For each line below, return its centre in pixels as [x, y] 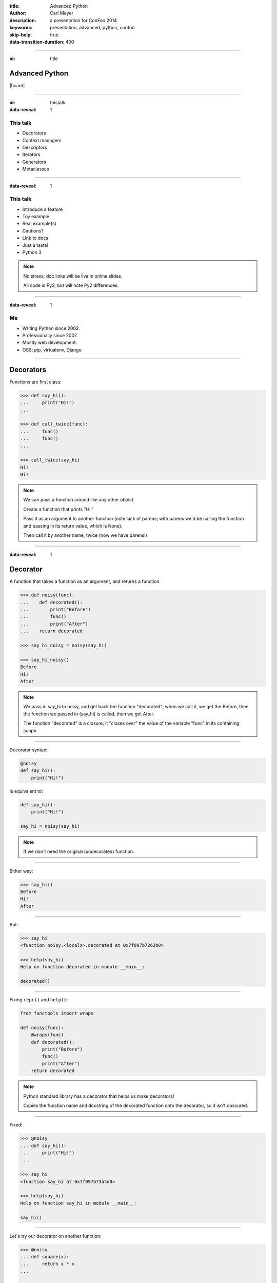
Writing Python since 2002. [51, 328]
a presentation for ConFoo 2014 [84, 20]
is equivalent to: [26, 791]
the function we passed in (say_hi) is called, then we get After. [89, 714]
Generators [34, 162]
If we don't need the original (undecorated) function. [79, 851]
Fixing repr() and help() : [39, 1000]
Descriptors [35, 147]
